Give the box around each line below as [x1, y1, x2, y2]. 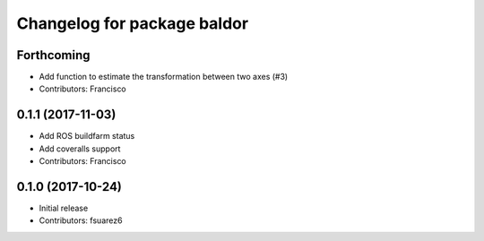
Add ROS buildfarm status [39, 131, 135, 142]
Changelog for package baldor [16, 13, 249, 33]
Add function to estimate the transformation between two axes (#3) [39, 72, 289, 82]
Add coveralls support [39, 143, 121, 154]
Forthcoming [16, 47, 91, 63]
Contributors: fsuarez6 [39, 215, 123, 226]
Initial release [39, 202, 89, 214]
